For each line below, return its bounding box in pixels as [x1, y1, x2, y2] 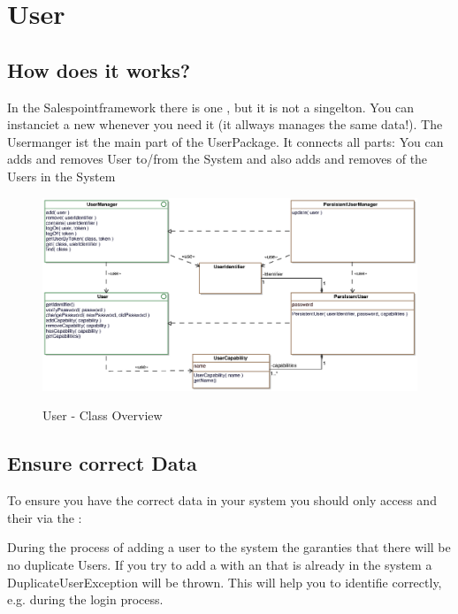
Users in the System [7, 166, 116, 185]
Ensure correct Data [7, 449, 197, 477]
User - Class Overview [42, 406, 163, 425]
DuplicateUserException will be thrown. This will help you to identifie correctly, [7, 572, 442, 591]
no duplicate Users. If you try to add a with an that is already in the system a [7, 555, 432, 573]
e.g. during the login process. [7, 590, 164, 609]
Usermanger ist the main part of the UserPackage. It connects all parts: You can [7, 132, 444, 150]
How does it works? [7, 56, 191, 83]
